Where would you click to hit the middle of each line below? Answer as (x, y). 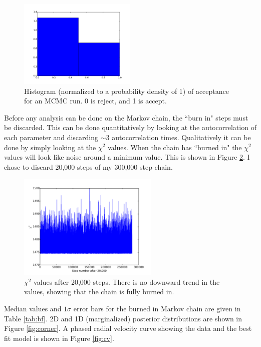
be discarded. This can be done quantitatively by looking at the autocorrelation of (130, 127)
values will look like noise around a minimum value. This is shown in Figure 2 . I (127, 157)
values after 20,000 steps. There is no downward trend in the (127, 281)
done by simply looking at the (50, 147)
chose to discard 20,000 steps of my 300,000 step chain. (88, 166)
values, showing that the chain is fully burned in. (99, 292)
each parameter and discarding (51, 137)
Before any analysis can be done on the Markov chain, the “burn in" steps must (126, 117)
